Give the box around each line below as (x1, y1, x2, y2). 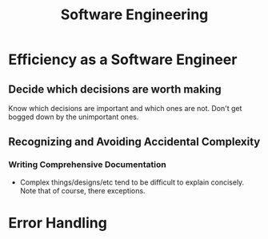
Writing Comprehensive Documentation (8, 159, 166, 170)
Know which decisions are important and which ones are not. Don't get (8, 104, 242, 113)
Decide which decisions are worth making (8, 82, 222, 96)
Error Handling (8, 213, 108, 232)
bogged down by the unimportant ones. (8, 112, 139, 121)
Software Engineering (60, 6, 209, 24)
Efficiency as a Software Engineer (8, 50, 238, 69)
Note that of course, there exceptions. (19, 185, 146, 195)
